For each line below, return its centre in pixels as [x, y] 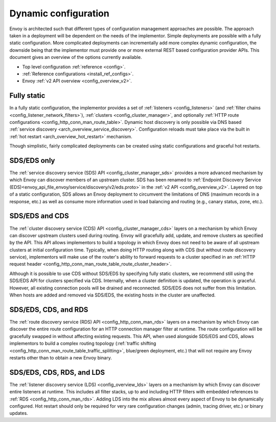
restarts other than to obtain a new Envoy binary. [61, 357]
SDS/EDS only [32, 161]
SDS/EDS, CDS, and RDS [49, 310]
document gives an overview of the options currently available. [76, 57]
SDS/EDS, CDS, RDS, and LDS [57, 372]
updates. [19, 413]
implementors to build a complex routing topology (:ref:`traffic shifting [83, 344]
